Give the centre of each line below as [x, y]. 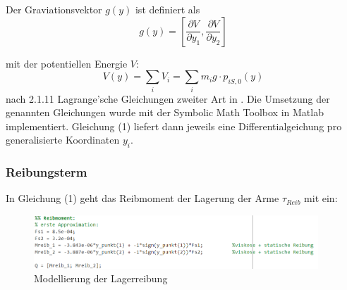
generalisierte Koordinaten [63, 140]
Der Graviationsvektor [54, 9]
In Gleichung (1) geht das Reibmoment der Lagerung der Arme [142, 198]
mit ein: [321, 198]
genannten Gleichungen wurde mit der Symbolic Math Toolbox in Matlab [165, 112]
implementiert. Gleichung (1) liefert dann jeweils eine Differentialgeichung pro [174, 126]
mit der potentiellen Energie [67, 63]
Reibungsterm [47, 172]
